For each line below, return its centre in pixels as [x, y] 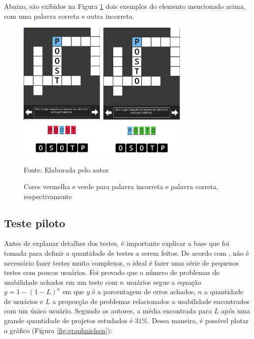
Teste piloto [35, 222]
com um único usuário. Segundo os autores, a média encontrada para [108, 311]
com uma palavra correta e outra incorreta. [69, 16]
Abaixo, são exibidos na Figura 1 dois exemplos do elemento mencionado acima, [125, 6]
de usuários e [24, 301]
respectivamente [48, 196]
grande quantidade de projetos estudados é [68, 321]
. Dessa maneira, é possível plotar [198, 321]
